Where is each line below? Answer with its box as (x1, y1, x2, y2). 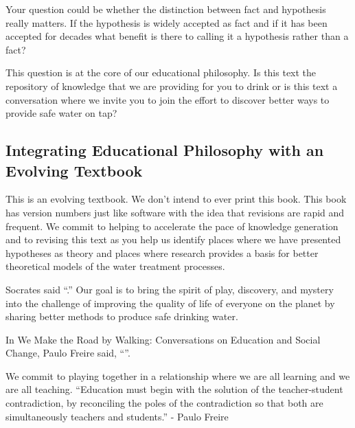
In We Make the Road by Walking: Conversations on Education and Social (5, 332, 321, 346)
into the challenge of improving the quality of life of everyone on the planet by (5, 295, 335, 310)
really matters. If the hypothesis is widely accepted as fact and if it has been (5, 15, 328, 30)
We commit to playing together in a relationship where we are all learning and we (5, 368, 350, 383)
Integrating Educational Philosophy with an (5, 139, 324, 161)
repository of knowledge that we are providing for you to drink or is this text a (5, 78, 338, 93)
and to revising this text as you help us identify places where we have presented (5, 232, 341, 247)
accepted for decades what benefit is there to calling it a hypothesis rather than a (5, 29, 349, 43)
